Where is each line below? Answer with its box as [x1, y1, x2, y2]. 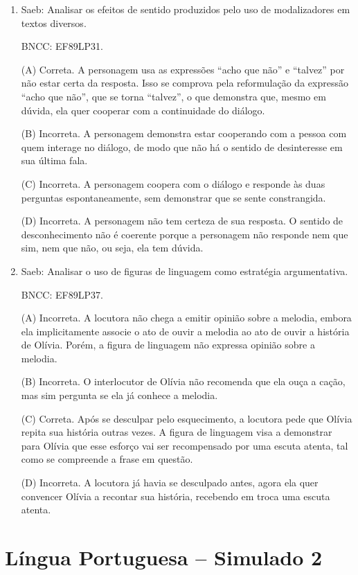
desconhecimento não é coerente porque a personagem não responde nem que [21, 227, 348, 241]
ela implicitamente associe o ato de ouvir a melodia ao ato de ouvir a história [21, 324, 350, 338]
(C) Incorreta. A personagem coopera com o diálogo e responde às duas [21, 176, 325, 191]
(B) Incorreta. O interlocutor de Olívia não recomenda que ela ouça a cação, [21, 374, 346, 389]
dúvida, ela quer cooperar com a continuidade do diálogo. [21, 103, 265, 117]
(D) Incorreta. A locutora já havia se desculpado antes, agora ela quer [21, 475, 319, 490]
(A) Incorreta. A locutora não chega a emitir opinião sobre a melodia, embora [21, 310, 352, 325]
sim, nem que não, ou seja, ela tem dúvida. [21, 240, 204, 255]
